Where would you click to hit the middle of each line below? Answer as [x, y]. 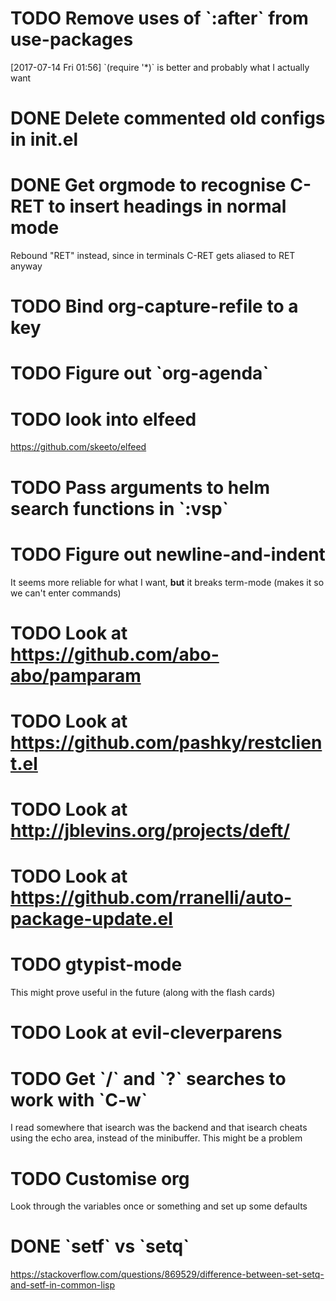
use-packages [72, 39]
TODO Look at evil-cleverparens [146, 1033]
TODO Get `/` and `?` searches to [148, 1078]
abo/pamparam [76, 675]
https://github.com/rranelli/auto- [151, 898]
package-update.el [91, 919]
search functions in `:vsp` [119, 508]
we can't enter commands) [66, 593]
